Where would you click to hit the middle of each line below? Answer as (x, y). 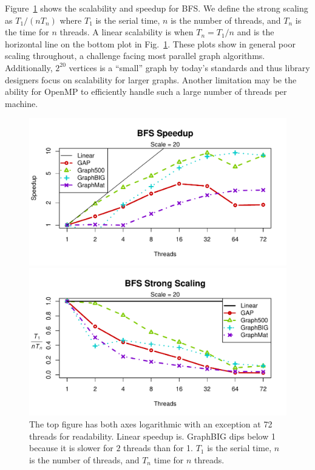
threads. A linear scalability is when (127, 32)
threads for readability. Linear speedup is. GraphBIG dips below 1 (152, 436)
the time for (27, 32)
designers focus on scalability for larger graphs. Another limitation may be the (151, 79)
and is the (256, 32)
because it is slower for (71, 448)
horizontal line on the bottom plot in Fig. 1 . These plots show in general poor (150, 43)
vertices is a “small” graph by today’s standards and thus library (189, 67)
